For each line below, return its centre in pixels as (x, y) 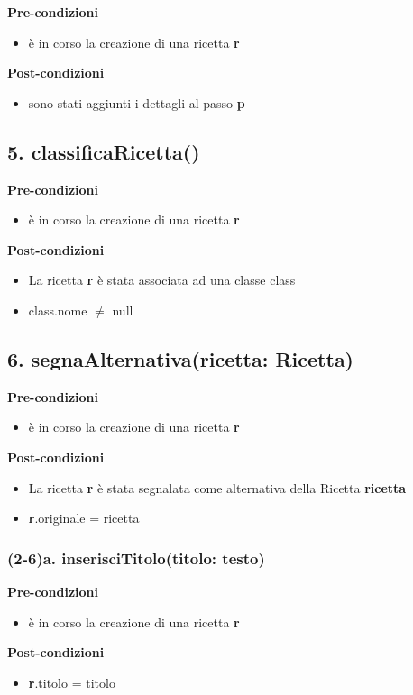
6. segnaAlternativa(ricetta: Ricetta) (181, 358)
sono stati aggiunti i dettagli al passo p (137, 102)
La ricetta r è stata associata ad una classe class (162, 280)
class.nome (58, 310)
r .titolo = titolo (72, 682)
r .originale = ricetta (84, 518)
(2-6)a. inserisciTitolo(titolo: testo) (136, 558)
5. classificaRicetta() (104, 151)
